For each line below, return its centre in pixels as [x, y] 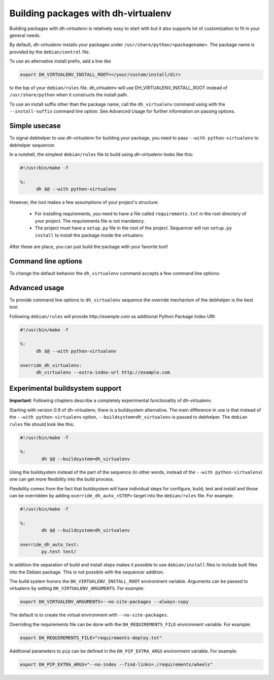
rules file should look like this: [42, 424]
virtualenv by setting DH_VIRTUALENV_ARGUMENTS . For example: [77, 588]
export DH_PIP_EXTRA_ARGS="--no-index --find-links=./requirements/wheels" [116, 664]
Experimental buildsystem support [65, 388]
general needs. [25, 35]
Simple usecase [35, 126]
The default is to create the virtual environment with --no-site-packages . [89, 615]
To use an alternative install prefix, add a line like [60, 61]
